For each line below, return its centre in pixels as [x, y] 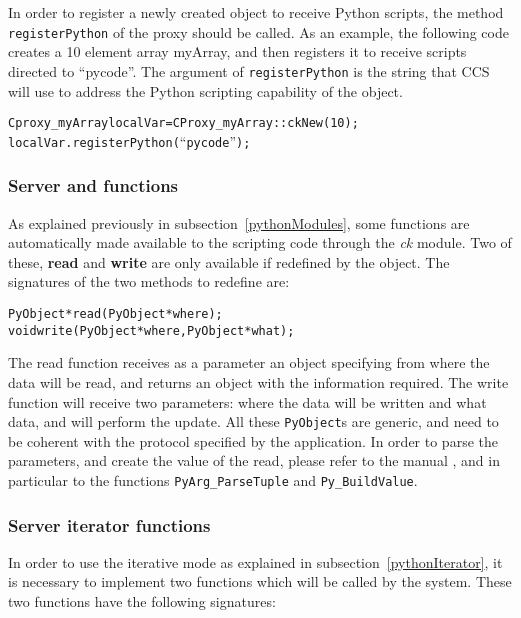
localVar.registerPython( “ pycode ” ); [129, 140]
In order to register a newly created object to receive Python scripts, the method [256, 12]
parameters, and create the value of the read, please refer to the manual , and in [254, 460]
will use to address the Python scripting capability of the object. [205, 90]
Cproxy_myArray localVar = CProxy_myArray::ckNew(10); [183, 123]
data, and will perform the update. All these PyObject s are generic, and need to [253, 421]
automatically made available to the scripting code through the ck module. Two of [260, 242]
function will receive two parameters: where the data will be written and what [247, 401]
